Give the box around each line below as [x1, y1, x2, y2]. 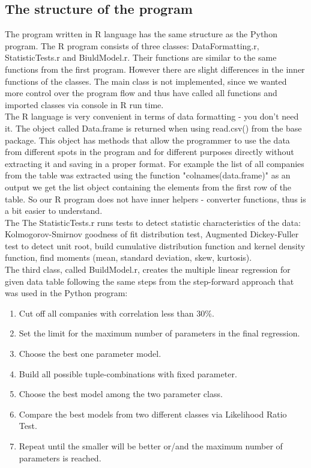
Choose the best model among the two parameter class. [19, 387, 223, 400]
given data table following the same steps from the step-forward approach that [5, 275, 294, 287]
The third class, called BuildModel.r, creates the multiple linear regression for [5, 263, 291, 276]
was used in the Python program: [5, 287, 128, 299]
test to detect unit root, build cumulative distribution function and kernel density [5, 239, 306, 252]
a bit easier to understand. [5, 204, 103, 217]
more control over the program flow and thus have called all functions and [5, 87, 277, 99]
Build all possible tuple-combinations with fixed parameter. [19, 367, 237, 380]
